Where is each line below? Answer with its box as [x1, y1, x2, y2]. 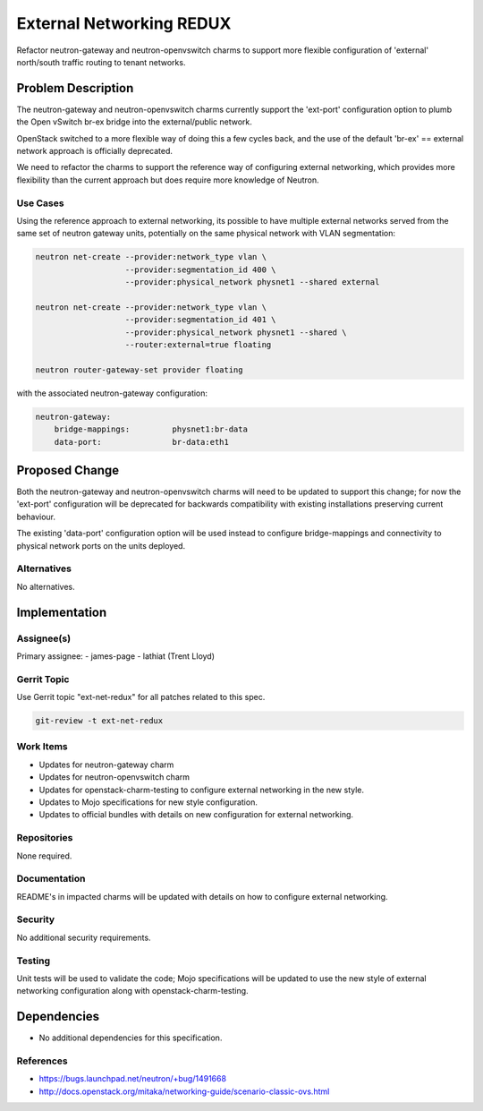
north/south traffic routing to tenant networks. [16, 56, 186, 67]
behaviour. [16, 511, 56, 522]
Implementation [16, 604, 107, 620]
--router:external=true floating [124, 340, 272, 350]
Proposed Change [16, 462, 120, 478]
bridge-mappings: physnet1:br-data [54, 424, 248, 434]
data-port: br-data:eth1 [54, 437, 230, 447]
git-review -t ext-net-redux [35, 716, 164, 726]
